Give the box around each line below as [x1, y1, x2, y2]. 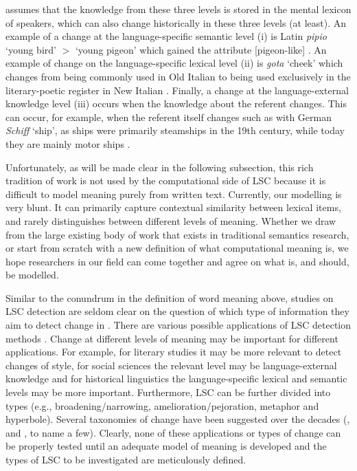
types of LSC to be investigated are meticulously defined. [5, 452, 246, 466]
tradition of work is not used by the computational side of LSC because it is [5, 173, 326, 188]
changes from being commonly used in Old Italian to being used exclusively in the [5, 69, 351, 83]
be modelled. [5, 267, 59, 282]
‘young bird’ [5, 42, 56, 56]
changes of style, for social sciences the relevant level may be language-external [5, 358, 337, 372]
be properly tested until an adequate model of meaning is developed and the [5, 439, 327, 453]
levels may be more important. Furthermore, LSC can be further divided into [5, 385, 331, 399]
